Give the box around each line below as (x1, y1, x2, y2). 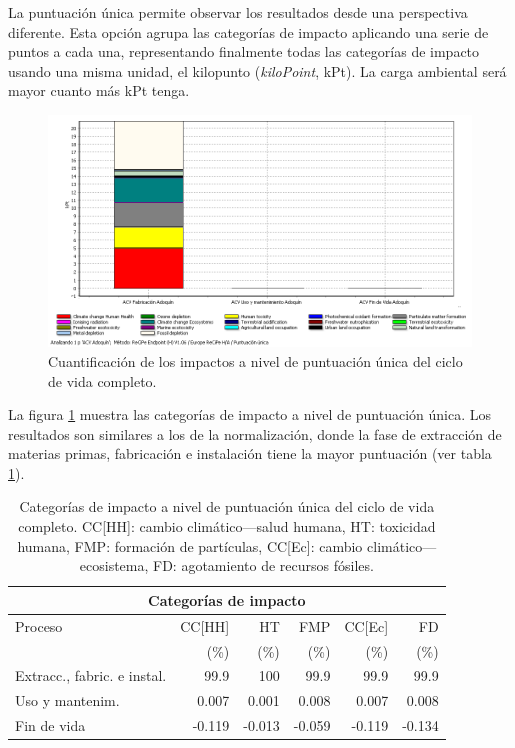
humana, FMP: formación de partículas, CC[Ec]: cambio (17, 535, 363, 556)
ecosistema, (79, 555, 149, 576)
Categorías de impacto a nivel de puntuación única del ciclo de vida (19, 496, 435, 517)
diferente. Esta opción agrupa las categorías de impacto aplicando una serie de (8, 21, 489, 42)
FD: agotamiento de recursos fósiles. (153, 555, 374, 576)
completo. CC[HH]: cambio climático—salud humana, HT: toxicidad (18, 516, 436, 537)
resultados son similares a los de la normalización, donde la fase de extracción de (8, 423, 502, 444)
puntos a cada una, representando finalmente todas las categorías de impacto (8, 41, 480, 62)
